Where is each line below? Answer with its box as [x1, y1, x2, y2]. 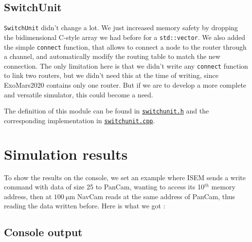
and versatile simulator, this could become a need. [4, 89, 153, 99]
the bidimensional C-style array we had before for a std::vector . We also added [4, 32, 246, 42]
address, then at [4, 191, 52, 201]
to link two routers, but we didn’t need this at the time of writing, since [4, 70, 218, 80]
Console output [4, 224, 83, 240]
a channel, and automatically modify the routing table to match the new [4, 51, 220, 61]
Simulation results [4, 144, 128, 164]
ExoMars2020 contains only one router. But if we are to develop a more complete [4, 80, 247, 90]
